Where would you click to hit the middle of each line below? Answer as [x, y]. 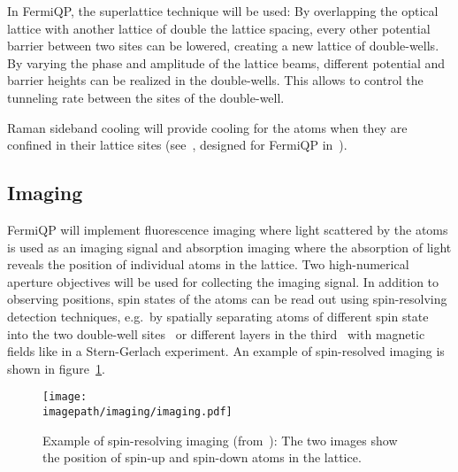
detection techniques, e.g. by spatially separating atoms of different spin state [218, 316]
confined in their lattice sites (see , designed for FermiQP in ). [177, 145]
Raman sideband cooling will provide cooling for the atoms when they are [207, 127]
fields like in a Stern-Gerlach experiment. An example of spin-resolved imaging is [226, 351]
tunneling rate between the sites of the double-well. [146, 97]
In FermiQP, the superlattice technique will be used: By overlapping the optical [223, 11]
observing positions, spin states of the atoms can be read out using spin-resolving [227, 299]
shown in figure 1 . [56, 368]
